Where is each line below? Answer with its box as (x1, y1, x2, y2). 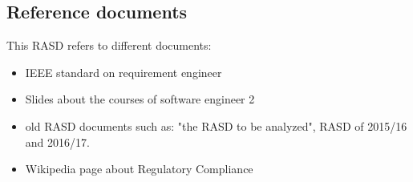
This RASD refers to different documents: (6, 37, 212, 54)
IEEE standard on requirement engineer (25, 63, 222, 80)
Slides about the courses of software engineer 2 (25, 91, 255, 107)
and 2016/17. (25, 133, 90, 150)
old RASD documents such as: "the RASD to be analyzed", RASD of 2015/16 (25, 117, 407, 134)
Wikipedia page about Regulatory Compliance (25, 160, 253, 177)
